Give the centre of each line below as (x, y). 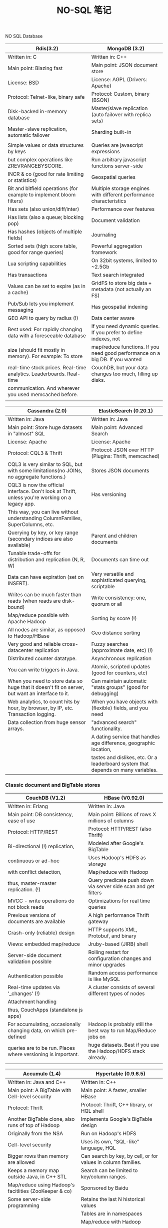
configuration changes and (120, 958)
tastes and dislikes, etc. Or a (124, 758)
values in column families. (111, 1162)
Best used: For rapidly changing (45, 330)
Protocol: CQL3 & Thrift (35, 453)
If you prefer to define (117, 333)
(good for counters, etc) (119, 673)
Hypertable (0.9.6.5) (121, 1074)
